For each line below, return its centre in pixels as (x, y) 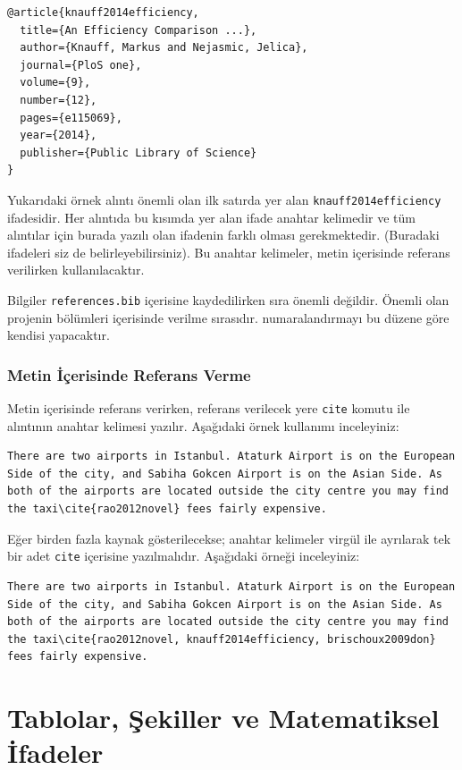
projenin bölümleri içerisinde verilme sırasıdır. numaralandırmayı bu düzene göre (228, 317)
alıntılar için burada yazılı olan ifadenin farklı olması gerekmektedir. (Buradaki (223, 235)
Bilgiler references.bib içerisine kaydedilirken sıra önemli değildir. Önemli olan (228, 299)
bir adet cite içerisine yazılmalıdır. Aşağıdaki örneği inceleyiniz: (184, 556)
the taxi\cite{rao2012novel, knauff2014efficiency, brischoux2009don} (222, 639)
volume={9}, (55, 83)
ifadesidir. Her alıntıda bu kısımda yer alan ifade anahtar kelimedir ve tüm (211, 217)
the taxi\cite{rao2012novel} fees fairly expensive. (167, 509)
